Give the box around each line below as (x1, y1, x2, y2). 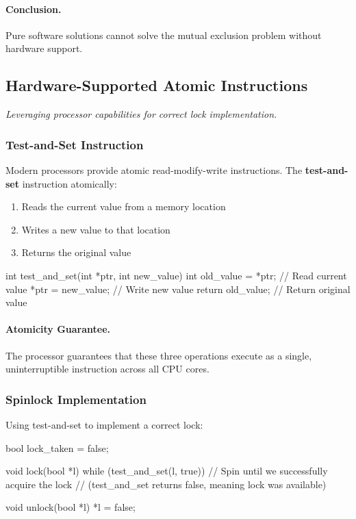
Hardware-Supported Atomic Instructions (5, 75, 308, 96)
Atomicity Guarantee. (5, 322, 111, 336)
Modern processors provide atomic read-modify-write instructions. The (5, 163, 303, 177)
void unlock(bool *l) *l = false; (5, 500, 136, 514)
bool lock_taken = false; (5, 440, 109, 455)
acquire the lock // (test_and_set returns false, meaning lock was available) (5, 477, 327, 491)
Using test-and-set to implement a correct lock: (5, 417, 203, 431)
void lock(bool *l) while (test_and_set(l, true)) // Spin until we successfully (5, 464, 328, 478)
